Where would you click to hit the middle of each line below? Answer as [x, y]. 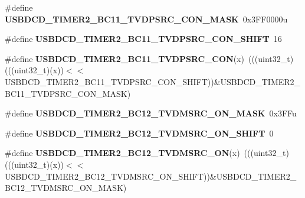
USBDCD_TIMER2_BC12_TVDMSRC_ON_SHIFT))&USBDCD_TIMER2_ [151, 176]
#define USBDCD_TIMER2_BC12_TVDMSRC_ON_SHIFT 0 [139, 133]
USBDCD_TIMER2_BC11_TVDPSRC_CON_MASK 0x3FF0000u [146, 19]
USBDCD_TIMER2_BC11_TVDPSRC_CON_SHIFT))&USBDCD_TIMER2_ [153, 81]
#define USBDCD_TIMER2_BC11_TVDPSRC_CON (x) [124, 58]
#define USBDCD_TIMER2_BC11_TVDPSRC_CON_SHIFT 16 [143, 39]
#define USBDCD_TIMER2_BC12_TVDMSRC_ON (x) [122, 153]
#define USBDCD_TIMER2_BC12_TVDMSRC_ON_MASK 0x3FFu [151, 113]
